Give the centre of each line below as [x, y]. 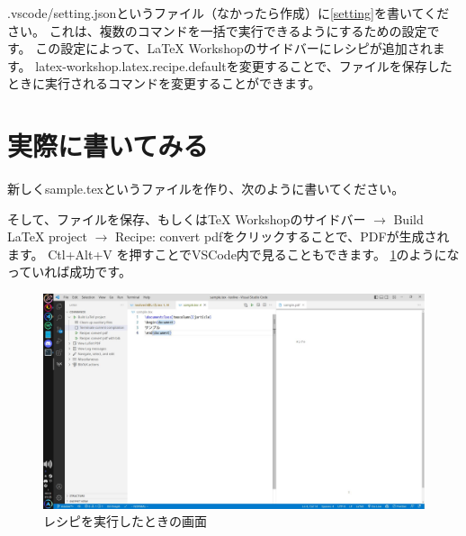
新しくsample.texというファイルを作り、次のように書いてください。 [206, 189]
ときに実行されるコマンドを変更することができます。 [164, 83]
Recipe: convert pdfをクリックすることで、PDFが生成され [282, 236]
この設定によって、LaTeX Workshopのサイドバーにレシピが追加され [234, 48]
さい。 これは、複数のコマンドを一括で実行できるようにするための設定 [217, 30]
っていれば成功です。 [69, 272]
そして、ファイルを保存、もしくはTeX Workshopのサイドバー [187, 218]
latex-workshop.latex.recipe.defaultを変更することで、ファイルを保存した [244, 65]
